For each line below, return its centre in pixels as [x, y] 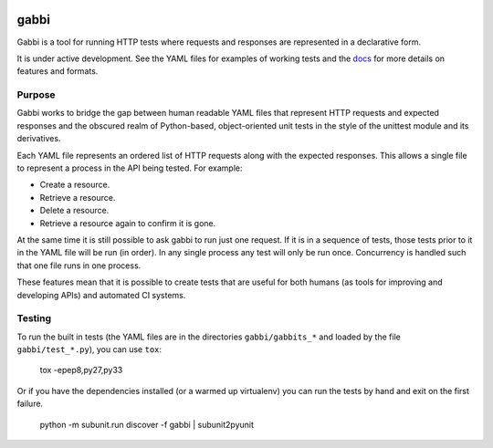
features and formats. [58, 71]
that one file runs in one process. [79, 266]
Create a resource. [75, 185]
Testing [34, 318]
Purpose [36, 95]
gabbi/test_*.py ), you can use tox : [89, 349]
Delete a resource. [74, 211]
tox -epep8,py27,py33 [81, 370]
